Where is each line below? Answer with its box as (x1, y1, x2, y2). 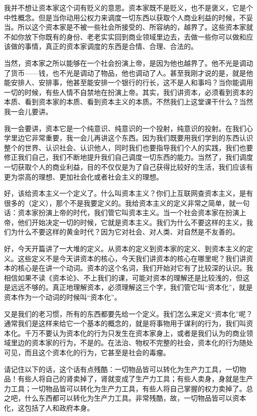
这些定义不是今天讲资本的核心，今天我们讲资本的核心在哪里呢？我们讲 (17, 253, 246, 263)
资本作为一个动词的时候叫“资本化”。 (4, 292, 122, 302)
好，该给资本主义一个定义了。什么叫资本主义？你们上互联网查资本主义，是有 (4, 188, 253, 198)
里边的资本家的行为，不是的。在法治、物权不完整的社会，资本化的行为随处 (10, 337, 253, 348)
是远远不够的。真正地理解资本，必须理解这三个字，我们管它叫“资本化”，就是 (4, 282, 253, 292)
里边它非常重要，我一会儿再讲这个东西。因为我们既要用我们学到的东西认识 (10, 133, 253, 143)
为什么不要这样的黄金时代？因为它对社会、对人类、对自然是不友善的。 (10, 227, 239, 237)
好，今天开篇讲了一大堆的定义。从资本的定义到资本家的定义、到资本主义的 (4, 243, 246, 254)
